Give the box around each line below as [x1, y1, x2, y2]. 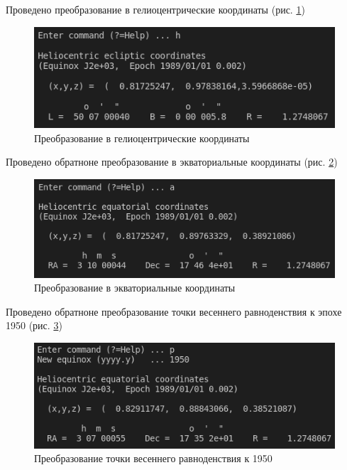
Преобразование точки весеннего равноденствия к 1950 [34, 451, 272, 466]
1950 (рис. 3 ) [6, 318, 62, 333]
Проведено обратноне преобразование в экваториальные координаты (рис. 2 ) [6, 154, 338, 169]
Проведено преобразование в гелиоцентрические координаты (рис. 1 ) [6, 2, 305, 16]
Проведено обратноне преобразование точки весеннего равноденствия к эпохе [6, 304, 342, 319]
